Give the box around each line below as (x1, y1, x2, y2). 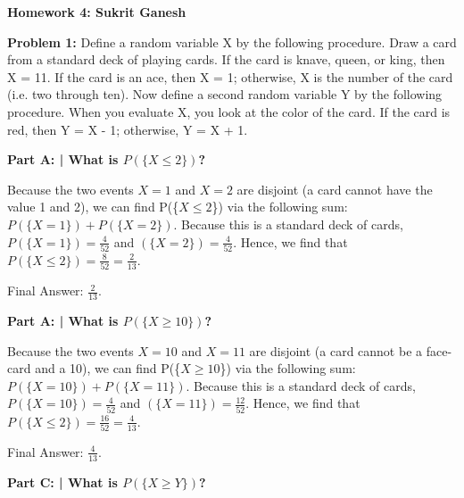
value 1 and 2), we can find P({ (7, 197, 179, 216)
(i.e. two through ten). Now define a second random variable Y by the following (7, 85, 443, 104)
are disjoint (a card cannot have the (236, 179, 433, 198)
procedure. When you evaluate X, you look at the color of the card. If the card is (7, 102, 451, 120)
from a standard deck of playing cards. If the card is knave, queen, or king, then (7, 50, 445, 69)
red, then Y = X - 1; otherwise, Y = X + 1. (7, 120, 248, 138)
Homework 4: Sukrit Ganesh (7, 3, 186, 21)
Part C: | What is (7, 472, 118, 491)
